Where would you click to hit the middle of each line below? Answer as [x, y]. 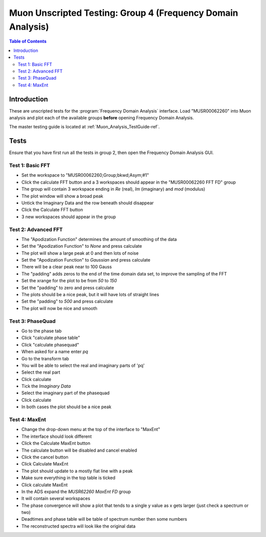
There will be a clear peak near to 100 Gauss [66, 267]
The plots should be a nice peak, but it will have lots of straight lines [90, 295]
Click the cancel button [45, 457]
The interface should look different [57, 436]
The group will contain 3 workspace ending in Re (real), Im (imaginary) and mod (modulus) [113, 189]
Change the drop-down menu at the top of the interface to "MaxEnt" [91, 429]
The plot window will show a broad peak [62, 196]
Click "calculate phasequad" [50, 345]
